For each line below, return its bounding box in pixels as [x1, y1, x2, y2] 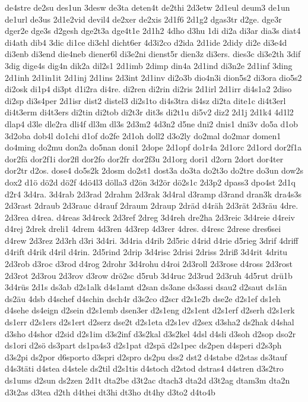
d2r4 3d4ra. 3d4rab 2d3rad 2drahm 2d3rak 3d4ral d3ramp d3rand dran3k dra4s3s [5, 187, 302, 200]
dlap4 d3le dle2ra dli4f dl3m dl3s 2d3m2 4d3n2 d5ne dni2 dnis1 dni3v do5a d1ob [5, 117, 299, 130]
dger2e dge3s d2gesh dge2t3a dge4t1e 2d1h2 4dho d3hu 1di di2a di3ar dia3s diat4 [5, 24, 301, 37]
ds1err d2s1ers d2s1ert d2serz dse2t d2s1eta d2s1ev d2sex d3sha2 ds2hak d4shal [5, 316, 294, 328]
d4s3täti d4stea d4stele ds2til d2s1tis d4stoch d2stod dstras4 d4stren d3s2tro [5, 362, 284, 375]
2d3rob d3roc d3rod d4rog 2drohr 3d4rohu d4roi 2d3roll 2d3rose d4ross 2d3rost [5, 257, 293, 270]
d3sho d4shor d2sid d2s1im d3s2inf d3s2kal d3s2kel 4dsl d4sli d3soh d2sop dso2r [5, 327, 296, 340]
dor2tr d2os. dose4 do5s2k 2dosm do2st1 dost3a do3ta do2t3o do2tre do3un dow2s [5, 164, 304, 177]
